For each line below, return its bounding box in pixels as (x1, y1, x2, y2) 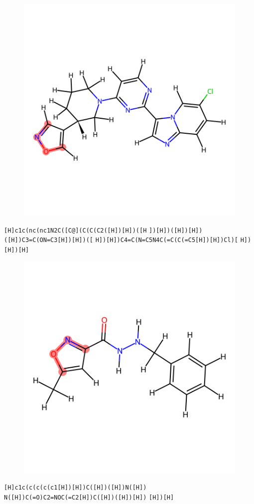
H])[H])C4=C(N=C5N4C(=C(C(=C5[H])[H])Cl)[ (95, 237, 239, 244)
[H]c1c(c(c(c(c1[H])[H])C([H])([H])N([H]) (4, 484, 147, 492)
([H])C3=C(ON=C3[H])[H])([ (4, 237, 93, 244)
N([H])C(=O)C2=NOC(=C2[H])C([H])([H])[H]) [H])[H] (4, 494, 174, 501)
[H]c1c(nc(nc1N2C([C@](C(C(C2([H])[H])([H (4, 227, 147, 234)
